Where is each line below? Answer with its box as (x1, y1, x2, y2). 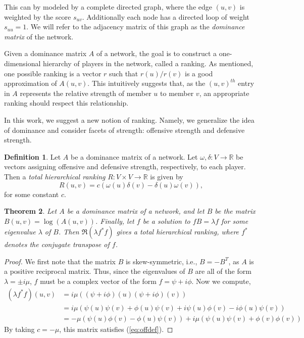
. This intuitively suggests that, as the (87, 78, 206, 88)
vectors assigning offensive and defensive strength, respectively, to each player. (4, 161, 246, 172)
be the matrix (215, 206, 256, 216)
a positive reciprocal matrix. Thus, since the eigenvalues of (4, 266, 185, 276)
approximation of (4, 78, 57, 88)
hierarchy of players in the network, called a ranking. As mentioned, (43, 58, 254, 68)
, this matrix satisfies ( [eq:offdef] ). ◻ (59, 323, 173, 334)
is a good (185, 68, 213, 78)
